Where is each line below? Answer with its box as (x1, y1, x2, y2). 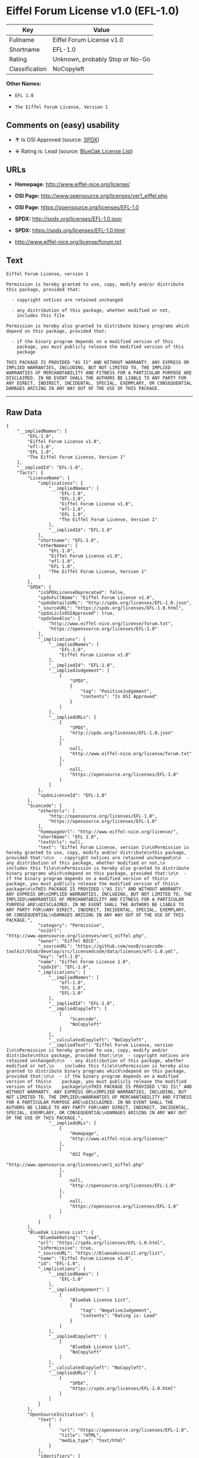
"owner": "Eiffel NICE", (37, 938, 99, 944)
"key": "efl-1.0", (37, 954, 84, 960)
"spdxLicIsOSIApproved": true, (37, 611, 115, 617)
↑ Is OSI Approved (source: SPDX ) (14, 136, 99, 143)
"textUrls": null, (37, 840, 84, 846)
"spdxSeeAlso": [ (37, 615, 81, 622)
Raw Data (6, 407, 43, 417)
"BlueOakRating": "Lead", (37, 1235, 102, 1241)
